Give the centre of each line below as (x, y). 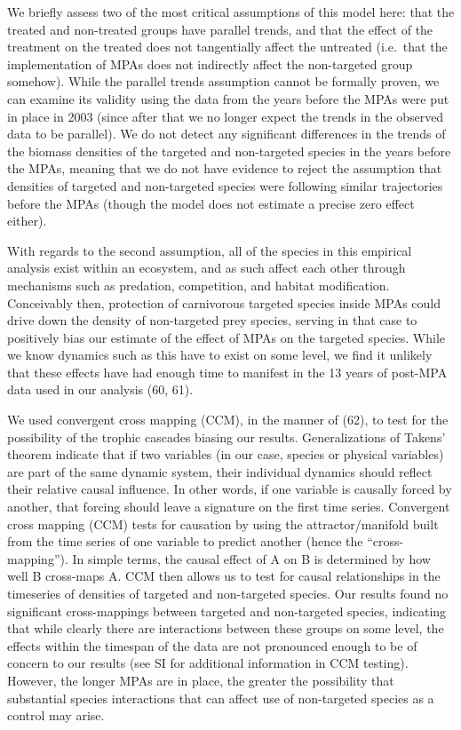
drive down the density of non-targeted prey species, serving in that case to (212, 320)
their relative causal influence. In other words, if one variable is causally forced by (230, 489)
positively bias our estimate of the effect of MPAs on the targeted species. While (227, 337)
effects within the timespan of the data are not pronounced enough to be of (212, 645)
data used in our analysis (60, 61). (100, 389)
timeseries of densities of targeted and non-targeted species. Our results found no (228, 593)
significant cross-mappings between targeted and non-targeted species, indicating (227, 611)
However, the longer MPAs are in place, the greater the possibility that (201, 680)
